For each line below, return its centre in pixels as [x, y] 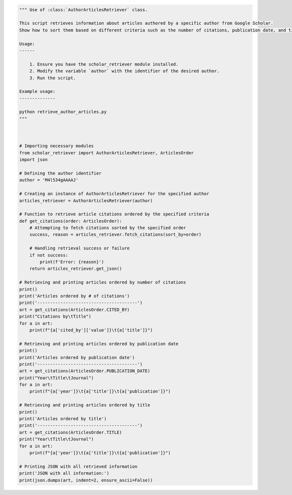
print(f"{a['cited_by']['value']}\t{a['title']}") [91, 330]
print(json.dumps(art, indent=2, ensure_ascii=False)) [86, 480]
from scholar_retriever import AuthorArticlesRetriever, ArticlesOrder [107, 153]
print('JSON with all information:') [64, 473]
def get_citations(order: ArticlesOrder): [71, 221]
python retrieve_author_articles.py [63, 112]
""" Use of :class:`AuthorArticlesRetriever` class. [83, 10]
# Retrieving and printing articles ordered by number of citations [103, 282]
